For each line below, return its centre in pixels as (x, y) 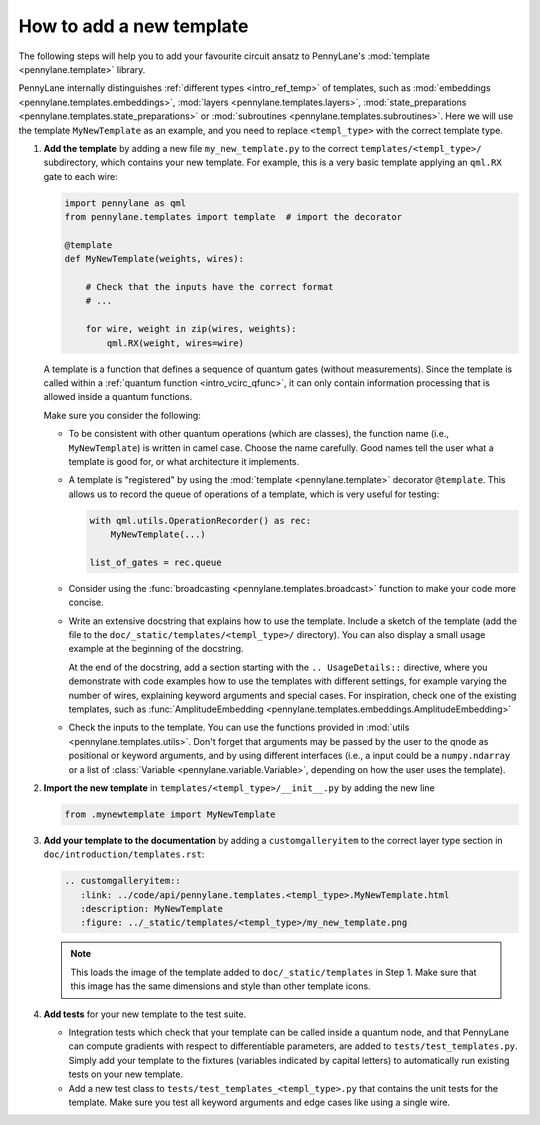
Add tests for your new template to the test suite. (145, 1014)
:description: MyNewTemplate (152, 909)
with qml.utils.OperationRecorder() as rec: (200, 520)
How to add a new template (133, 26)
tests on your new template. (126, 1074)
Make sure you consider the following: (122, 415)
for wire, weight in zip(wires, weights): (191, 329)
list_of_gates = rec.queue (155, 562)
